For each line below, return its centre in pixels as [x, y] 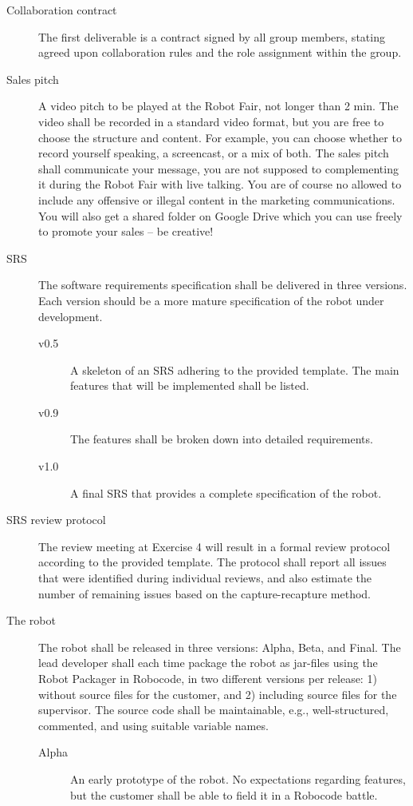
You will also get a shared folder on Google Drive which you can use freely [220, 215]
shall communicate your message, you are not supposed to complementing [218, 168]
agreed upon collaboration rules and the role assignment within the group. [220, 52]
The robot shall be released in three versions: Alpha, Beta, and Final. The [220, 647]
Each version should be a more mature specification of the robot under [211, 300]
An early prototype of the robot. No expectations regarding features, [238, 778]
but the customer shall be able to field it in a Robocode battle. [224, 794]
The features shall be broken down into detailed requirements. [222, 439]
